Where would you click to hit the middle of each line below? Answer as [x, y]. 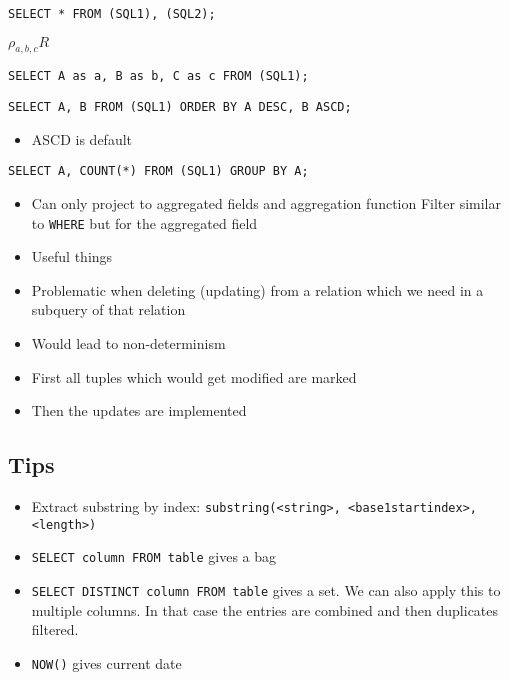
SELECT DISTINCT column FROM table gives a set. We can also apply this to [266, 590]
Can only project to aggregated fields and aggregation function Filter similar [266, 203]
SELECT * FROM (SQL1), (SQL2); [112, 14]
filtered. [55, 629]
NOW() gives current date [106, 662]
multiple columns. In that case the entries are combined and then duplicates [265, 609]
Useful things [72, 256]
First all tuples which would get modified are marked [194, 376]
